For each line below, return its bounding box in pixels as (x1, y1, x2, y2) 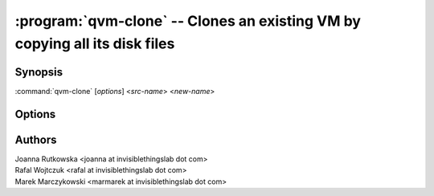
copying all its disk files (14, 35, 175, 52)
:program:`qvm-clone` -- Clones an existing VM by (14, 12, 362, 30)
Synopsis (14, 65, 63, 79)
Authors (14, 133, 57, 146)
